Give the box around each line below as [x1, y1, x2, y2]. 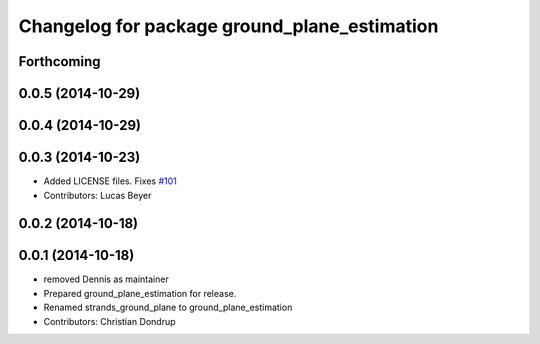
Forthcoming [18, 53, 101, 70]
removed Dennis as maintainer [43, 273, 169, 285]
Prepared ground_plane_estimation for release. [43, 287, 237, 299]
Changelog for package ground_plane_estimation [18, 15, 439, 37]
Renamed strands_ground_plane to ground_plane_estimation [43, 301, 293, 314]
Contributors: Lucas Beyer [43, 189, 152, 201]
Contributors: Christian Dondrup [43, 315, 176, 327]
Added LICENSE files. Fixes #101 [43, 175, 177, 187]
